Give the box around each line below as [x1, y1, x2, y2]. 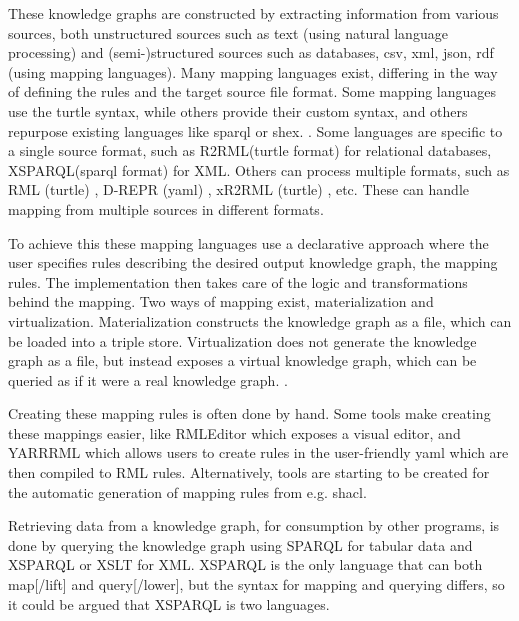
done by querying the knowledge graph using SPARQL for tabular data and [8, 534, 473, 555]
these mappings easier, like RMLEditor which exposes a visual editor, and [8, 422, 461, 443]
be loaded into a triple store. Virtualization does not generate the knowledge [8, 330, 477, 351]
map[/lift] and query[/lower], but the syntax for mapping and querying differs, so [8, 574, 505, 595]
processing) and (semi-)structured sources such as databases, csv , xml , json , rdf [8, 42, 494, 63]
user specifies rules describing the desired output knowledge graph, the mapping [8, 252, 498, 273]
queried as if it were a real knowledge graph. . [8, 369, 288, 390]
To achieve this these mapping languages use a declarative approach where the [8, 232, 489, 253]
